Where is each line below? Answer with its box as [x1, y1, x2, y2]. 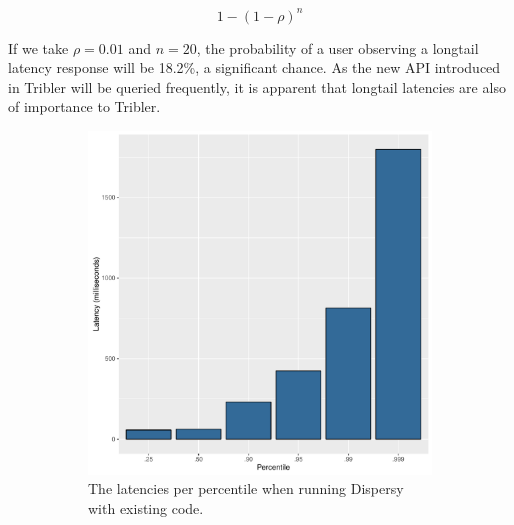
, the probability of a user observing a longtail [196, 37, 479, 58]
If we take [8, 37, 69, 58]
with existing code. [88, 498, 204, 519]
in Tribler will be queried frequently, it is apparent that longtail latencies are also [8, 76, 506, 97]
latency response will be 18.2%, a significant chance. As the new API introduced [8, 57, 501, 78]
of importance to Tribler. [8, 96, 161, 117]
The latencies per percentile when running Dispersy [88, 478, 404, 499]
